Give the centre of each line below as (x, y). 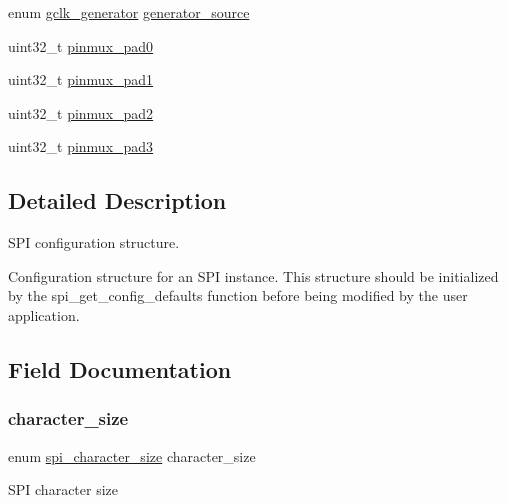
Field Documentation (120, 368)
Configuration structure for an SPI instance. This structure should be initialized (253, 275)
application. (44, 314)
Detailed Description (117, 200)
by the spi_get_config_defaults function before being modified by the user (238, 295)
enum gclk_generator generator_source (129, 12)
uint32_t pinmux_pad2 (81, 112)
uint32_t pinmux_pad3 (81, 146)
